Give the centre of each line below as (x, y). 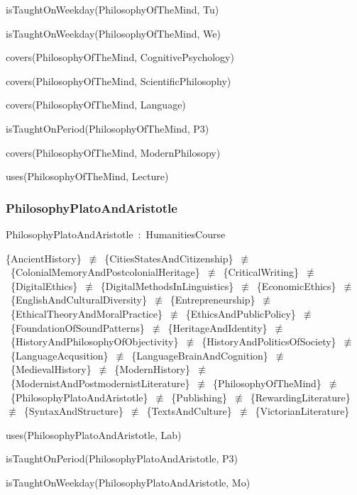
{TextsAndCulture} (189, 411)
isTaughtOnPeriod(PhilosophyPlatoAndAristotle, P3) (122, 458)
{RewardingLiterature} (300, 397)
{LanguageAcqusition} (59, 355)
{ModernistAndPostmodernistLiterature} (100, 383)
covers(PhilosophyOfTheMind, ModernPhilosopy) (113, 152)
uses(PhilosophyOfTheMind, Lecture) (87, 176)
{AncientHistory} (44, 258)
